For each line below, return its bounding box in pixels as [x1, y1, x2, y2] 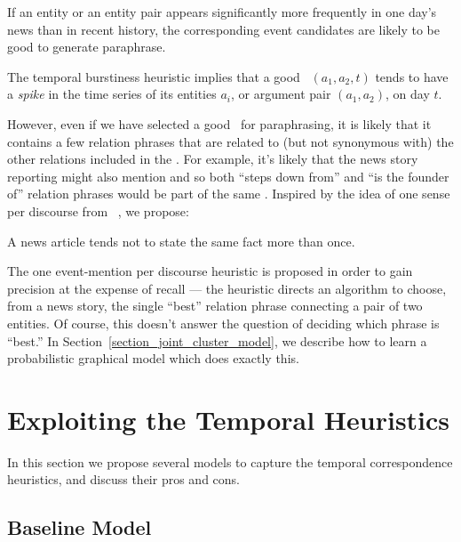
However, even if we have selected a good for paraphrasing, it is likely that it [7, 114, 432, 133]
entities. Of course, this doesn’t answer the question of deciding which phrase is [7, 313, 440, 332]
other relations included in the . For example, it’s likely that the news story [7, 150, 418, 168]
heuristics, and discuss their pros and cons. [7, 470, 240, 489]
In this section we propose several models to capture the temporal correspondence [7, 452, 453, 471]
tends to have [375, 67, 449, 85]
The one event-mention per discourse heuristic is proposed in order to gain [7, 262, 413, 280]
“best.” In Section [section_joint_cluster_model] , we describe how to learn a [7, 331, 427, 350]
